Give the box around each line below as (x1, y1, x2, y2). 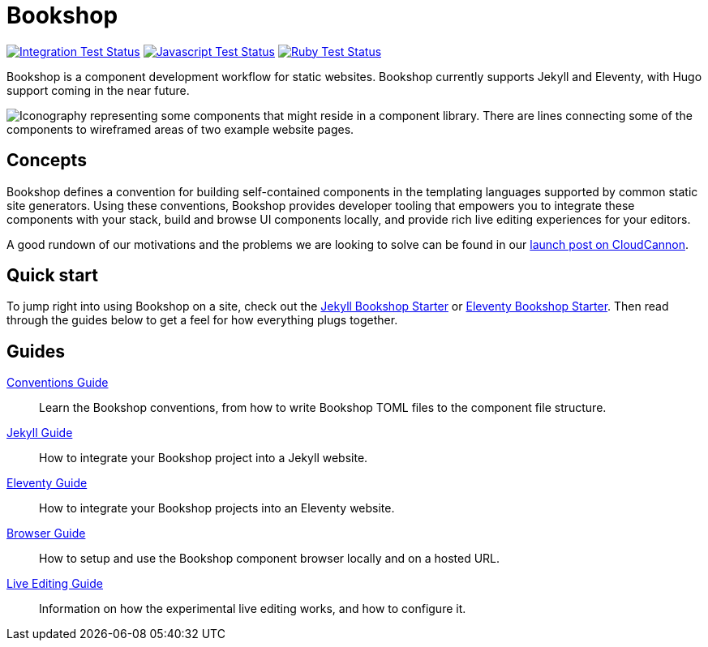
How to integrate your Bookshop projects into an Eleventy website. (39, 501, 395, 516)
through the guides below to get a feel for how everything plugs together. (6, 313, 398, 328)
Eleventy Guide (6, 476, 88, 491)
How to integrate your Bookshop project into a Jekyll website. (39, 451, 368, 465)
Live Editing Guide (6, 576, 103, 591)
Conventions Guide (6, 375, 109, 390)
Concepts (6, 150, 87, 171)
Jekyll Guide (6, 426, 73, 440)
